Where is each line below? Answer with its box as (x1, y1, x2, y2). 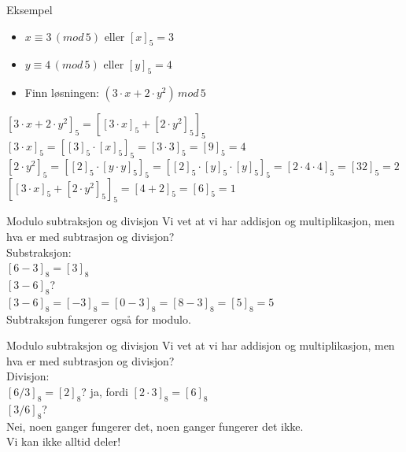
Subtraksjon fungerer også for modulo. (6, 310, 191, 327)
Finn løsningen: (24, 84, 99, 101)
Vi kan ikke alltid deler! (6, 433, 121, 450)
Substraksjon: (6, 243, 72, 260)
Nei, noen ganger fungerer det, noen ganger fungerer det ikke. (6, 417, 304, 434)
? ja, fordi (81, 383, 128, 399)
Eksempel (6, 2, 53, 17)
